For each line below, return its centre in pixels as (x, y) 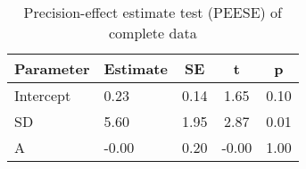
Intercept (43, 95)
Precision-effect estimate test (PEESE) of (153, 12)
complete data (153, 33)
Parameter (52, 68)
